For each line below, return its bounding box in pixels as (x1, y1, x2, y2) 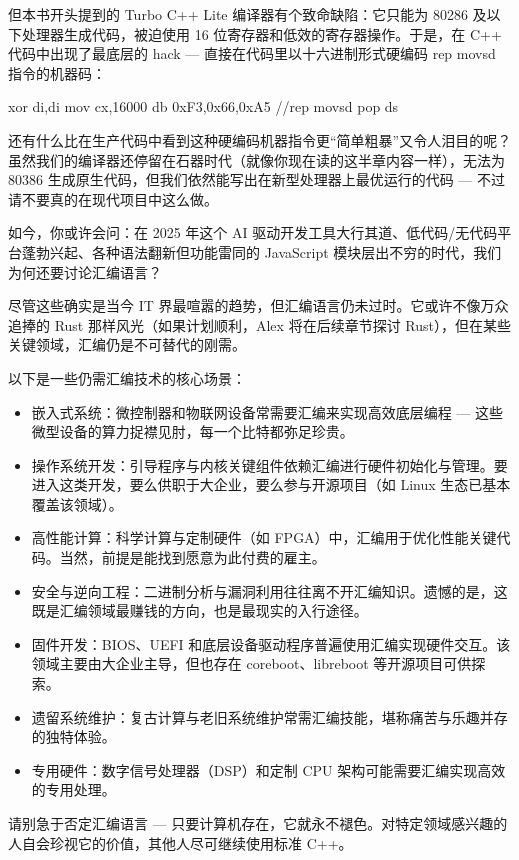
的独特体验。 (31, 726, 116, 747)
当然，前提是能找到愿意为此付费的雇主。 (59, 547, 326, 568)
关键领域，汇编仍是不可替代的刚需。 (8, 334, 246, 355)
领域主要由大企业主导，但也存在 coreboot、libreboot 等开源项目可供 (31, 653, 472, 674)
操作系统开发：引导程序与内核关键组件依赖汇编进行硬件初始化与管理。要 (31, 454, 508, 475)
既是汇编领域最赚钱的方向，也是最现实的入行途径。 (31, 600, 368, 621)
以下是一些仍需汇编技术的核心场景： (8, 367, 246, 388)
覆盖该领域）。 (31, 493, 123, 514)
